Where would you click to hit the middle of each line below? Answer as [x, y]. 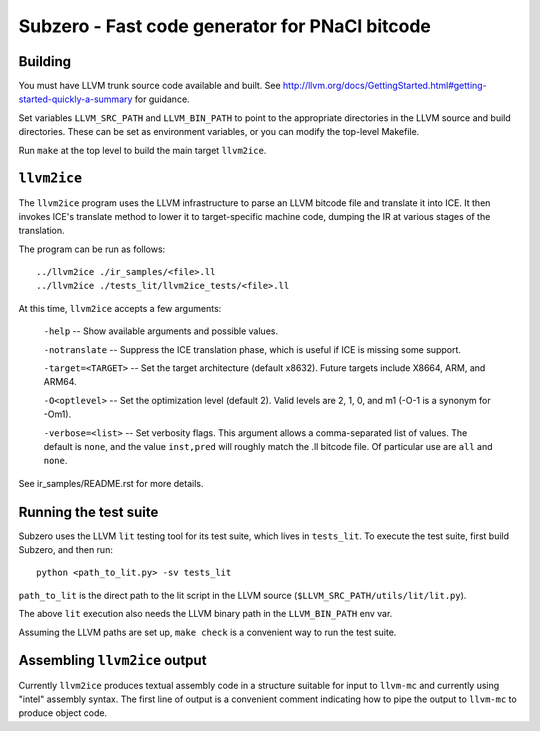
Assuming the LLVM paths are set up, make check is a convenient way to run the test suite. [207, 632]
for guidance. [162, 99]
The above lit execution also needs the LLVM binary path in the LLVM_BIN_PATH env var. [205, 614]
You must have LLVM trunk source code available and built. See [149, 86]
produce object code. [63, 713]
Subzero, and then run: [66, 550]
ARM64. [60, 382]
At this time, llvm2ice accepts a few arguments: [120, 308]
